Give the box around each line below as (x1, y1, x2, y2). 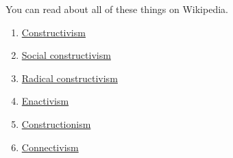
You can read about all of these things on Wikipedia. (5, 2, 228, 16)
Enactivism (21, 94, 69, 108)
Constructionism (21, 116, 91, 131)
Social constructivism (21, 48, 111, 62)
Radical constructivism (21, 70, 118, 85)
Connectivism (21, 140, 79, 154)
